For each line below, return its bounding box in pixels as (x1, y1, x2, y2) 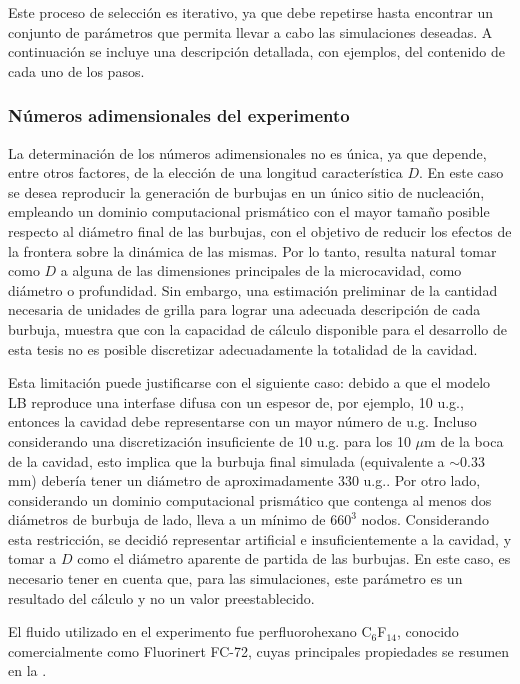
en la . (8, 660, 47, 681)
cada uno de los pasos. (8, 60, 145, 81)
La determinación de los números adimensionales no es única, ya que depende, (8, 142, 487, 163)
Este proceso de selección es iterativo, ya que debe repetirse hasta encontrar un (8, 2, 494, 22)
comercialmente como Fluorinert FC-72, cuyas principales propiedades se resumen (8, 640, 510, 661)
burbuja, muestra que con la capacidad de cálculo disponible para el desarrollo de (8, 318, 508, 339)
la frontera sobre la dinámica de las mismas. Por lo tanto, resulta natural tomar (8, 240, 497, 261)
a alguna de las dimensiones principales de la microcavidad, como (60, 260, 462, 281)
